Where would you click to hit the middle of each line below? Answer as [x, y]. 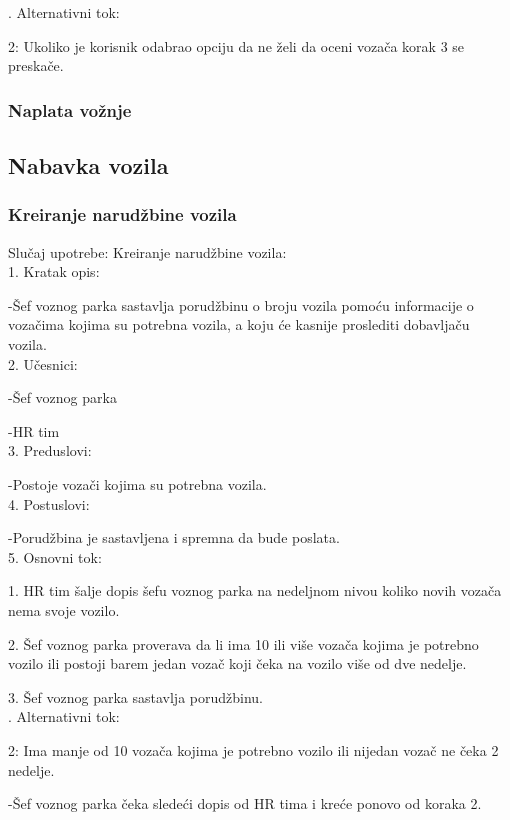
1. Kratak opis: [54, 271]
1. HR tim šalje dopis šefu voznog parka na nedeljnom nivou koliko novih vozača [255, 590]
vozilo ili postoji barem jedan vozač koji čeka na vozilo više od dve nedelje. [237, 663]
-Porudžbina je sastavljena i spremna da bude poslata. [174, 537]
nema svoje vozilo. [64, 609]
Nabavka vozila [88, 165]
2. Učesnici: [43, 363]
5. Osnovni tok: [55, 556]
